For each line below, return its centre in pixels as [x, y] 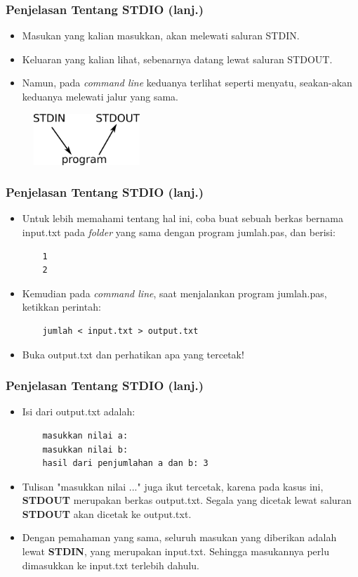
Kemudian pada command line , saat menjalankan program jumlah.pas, [174, 293]
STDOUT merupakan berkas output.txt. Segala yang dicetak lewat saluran [187, 500]
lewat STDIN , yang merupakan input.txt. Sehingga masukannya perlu [175, 551]
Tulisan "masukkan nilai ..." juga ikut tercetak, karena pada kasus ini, [173, 486]
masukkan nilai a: [85, 435]
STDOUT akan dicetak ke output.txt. [107, 513]
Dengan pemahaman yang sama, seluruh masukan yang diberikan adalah [179, 537]
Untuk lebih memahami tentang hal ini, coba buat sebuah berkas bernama [183, 218]
